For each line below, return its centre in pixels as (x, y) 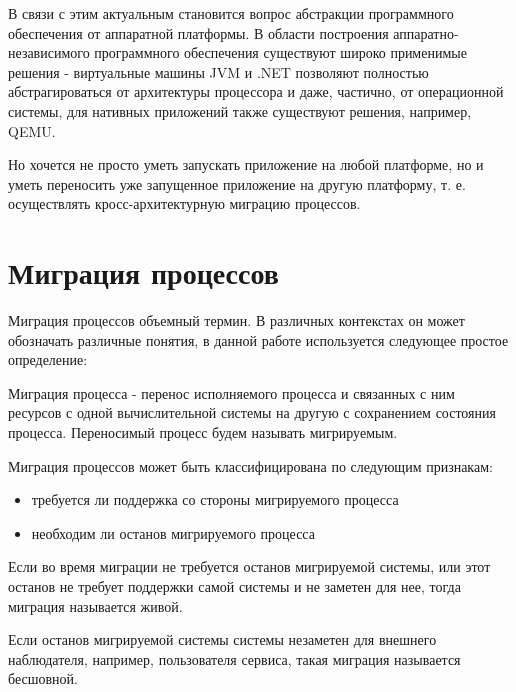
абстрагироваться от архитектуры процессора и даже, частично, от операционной (256, 91)
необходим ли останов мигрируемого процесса (173, 532)
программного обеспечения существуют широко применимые (280, 52)
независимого (49, 52)
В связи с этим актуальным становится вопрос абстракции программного (231, 13)
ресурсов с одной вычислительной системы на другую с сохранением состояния (252, 412)
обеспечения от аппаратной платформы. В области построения (198, 32)
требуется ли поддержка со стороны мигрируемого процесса (215, 499)
